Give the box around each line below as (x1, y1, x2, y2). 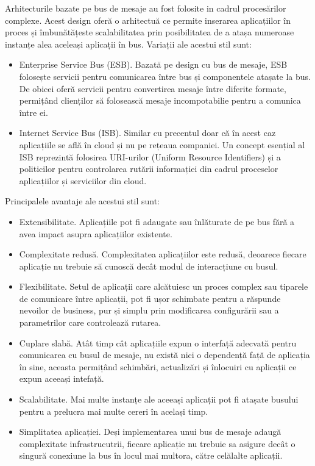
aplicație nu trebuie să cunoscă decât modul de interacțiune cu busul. (19, 259, 278, 272)
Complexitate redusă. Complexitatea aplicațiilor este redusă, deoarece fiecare (19, 248, 306, 260)
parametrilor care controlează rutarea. (19, 316, 161, 329)
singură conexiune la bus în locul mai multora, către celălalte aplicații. (19, 449, 283, 462)
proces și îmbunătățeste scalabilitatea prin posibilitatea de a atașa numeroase (5, 26, 294, 38)
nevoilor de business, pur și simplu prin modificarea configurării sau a (19, 304, 279, 317)
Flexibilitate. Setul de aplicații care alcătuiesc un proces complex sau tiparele (19, 280, 308, 293)
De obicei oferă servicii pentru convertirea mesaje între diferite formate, (19, 82, 286, 95)
